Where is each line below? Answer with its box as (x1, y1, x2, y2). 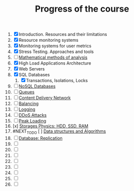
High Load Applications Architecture (18, 60, 91, 66)
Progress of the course (35, 3, 129, 15)
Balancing (18, 101, 39, 106)
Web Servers (18, 66, 45, 72)
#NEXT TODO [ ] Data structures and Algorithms (12, 128, 106, 135)
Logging (18, 106, 35, 112)
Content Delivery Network (18, 95, 71, 101)
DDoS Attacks (18, 112, 47, 118)
